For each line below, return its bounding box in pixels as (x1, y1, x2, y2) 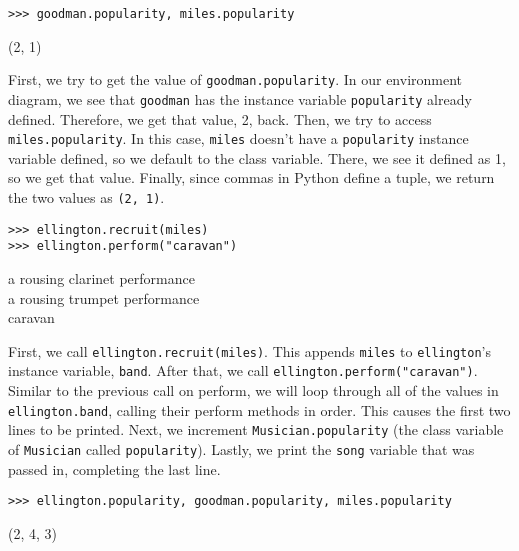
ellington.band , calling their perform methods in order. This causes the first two (8, 399, 511, 420)
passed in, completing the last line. (8, 458, 221, 479)
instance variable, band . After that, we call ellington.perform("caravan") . (8, 360, 478, 381)
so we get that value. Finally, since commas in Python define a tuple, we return (8, 167, 495, 188)
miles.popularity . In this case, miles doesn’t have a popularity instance (8, 128, 469, 149)
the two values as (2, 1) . (8, 187, 165, 207)
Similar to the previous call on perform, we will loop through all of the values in (8, 380, 499, 401)
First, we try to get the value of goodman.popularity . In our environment (8, 69, 463, 90)
